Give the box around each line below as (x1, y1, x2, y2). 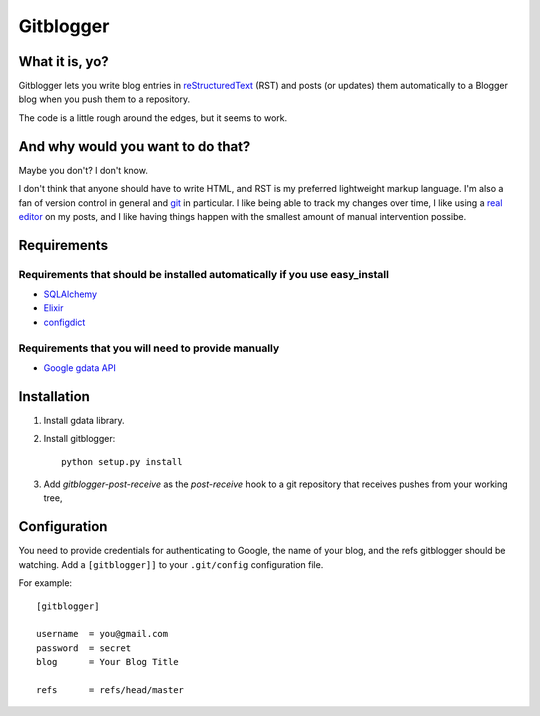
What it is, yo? (18, 53, 109, 70)
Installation (18, 388, 90, 405)
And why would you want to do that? (18, 138, 251, 155)
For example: (18, 577, 73, 589)
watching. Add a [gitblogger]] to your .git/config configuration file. (18, 558, 324, 570)
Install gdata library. (43, 414, 125, 426)
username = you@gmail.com (36, 628, 169, 640)
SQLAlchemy (43, 288, 98, 300)
